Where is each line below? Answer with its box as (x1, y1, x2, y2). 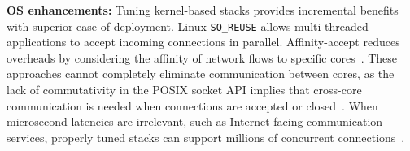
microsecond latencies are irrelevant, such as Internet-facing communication (7, 113, 383, 130)
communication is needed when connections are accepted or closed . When (7, 97, 378, 114)
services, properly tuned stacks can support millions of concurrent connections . (7, 128, 405, 145)
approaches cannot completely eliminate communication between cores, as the (7, 65, 395, 82)
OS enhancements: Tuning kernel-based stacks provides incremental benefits (7, 2, 399, 18)
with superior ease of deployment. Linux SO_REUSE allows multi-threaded (7, 17, 369, 34)
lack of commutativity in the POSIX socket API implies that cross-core (7, 81, 362, 98)
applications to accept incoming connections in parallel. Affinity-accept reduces (7, 33, 400, 50)
